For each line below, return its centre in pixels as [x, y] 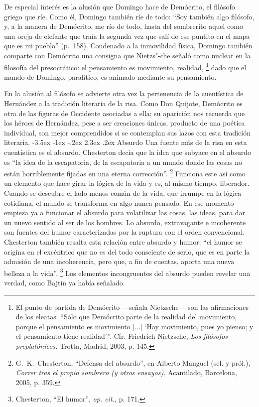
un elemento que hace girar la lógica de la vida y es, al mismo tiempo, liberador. [127, 183]
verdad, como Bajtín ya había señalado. [65, 282]
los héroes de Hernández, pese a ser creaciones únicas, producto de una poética [125, 123]
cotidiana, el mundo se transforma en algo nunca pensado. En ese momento [119, 203]
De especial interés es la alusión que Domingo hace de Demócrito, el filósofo [120, 6]
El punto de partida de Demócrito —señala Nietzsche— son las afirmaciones [132, 307]
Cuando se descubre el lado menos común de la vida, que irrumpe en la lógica [123, 193]
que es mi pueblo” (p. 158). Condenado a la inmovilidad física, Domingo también [128, 46]
